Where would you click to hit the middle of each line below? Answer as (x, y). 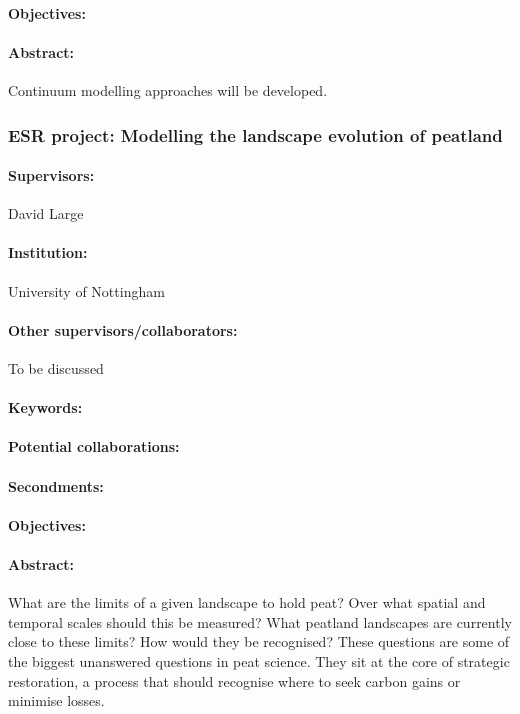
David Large (46, 213)
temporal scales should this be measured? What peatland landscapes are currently (260, 621)
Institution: (48, 252)
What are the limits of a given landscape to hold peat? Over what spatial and (247, 602)
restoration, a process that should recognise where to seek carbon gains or (234, 680)
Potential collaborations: (94, 446)
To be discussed (56, 368)
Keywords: (45, 407)
